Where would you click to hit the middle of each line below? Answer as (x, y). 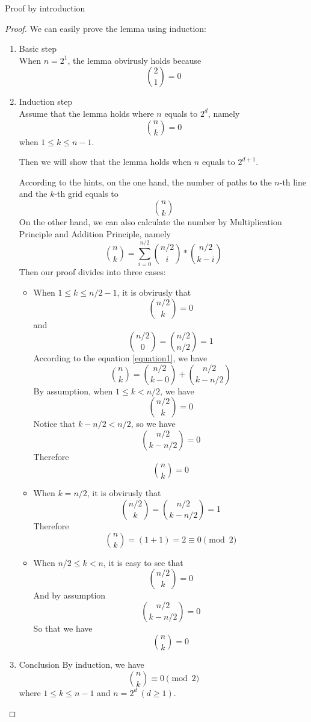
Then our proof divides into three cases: (92, 272)
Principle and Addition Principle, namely (95, 233)
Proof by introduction (45, 8)
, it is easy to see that (143, 562)
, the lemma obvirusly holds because (134, 60)
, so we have (153, 424)
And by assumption (69, 595)
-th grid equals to (86, 194)
